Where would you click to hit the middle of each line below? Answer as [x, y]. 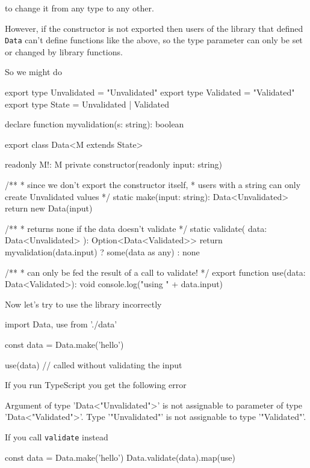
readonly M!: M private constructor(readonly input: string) [113, 164]
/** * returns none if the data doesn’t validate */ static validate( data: [136, 228]
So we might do [33, 72]
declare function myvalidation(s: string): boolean [95, 124]
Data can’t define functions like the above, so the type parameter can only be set [154, 40]
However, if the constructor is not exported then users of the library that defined [154, 28]
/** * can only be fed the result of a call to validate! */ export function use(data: [155, 272]
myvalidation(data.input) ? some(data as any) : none [102, 251]
